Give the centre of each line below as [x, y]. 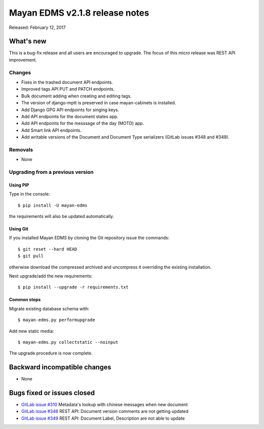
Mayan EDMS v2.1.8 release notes [79, 13]
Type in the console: [30, 194]
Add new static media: [32, 331]
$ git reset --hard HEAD [47, 249]
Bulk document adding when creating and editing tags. [77, 96]
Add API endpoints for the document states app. [70, 116]
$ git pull [31, 256]
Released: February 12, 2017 [37, 27]
